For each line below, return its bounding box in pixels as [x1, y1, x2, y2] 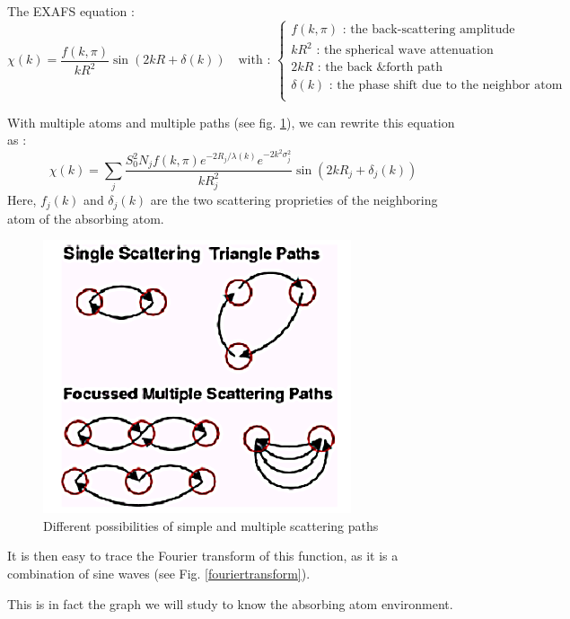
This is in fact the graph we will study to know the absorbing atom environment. [7, 594, 453, 613]
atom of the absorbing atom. [7, 208, 164, 227]
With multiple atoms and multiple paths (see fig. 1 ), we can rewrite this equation [7, 112, 455, 131]
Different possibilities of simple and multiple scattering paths [43, 516, 379, 535]
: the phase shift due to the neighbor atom [329, 79, 563, 93]
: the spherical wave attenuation [316, 44, 494, 57]
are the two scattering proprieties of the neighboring [150, 190, 438, 209]
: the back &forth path [317, 61, 443, 75]
